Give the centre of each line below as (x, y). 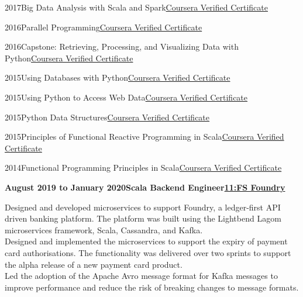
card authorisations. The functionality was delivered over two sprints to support (148, 252)
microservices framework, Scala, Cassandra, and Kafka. (104, 229)
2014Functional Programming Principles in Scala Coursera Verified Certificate (143, 168)
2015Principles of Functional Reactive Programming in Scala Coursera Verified (144, 137)
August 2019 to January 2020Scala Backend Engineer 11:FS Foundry (145, 187)
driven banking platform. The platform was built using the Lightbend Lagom (143, 218)
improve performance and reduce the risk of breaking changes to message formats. (152, 287)
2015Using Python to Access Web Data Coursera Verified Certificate (126, 97)
